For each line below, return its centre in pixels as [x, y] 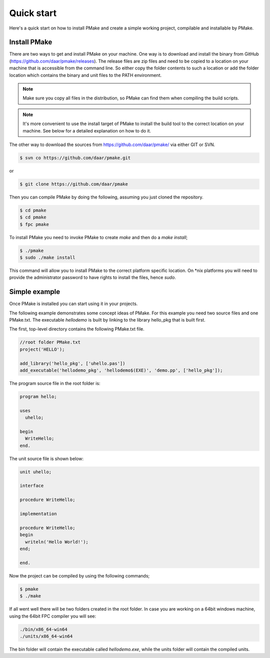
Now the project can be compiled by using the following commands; [79, 575]
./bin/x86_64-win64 [43, 629]
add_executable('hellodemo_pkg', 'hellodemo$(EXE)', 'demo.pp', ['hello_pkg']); [121, 370]
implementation [38, 514]
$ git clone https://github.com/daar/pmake [74, 184]
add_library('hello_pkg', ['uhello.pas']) [72, 363]
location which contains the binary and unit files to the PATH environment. [85, 75]
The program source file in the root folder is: [55, 383]
